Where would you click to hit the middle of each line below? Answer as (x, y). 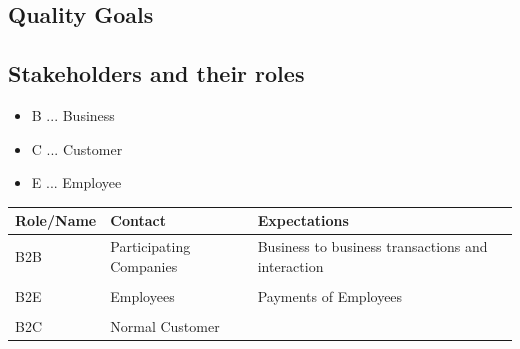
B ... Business (73, 114)
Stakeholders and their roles (156, 73)
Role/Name (56, 220)
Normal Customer (165, 325)
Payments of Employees (330, 295)
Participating (150, 246)
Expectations (303, 220)
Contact (138, 220)
